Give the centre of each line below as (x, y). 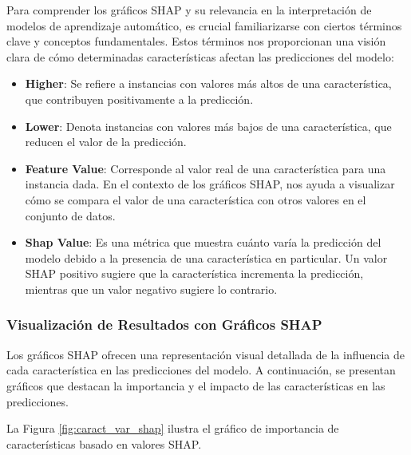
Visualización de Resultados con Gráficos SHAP (164, 324)
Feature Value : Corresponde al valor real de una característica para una (205, 168)
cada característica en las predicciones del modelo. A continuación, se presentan (201, 370)
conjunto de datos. (70, 215)
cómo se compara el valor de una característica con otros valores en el (196, 199)
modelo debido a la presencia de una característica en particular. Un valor (206, 257)
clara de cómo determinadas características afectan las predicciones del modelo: (200, 56)
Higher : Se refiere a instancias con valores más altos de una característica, (208, 83)
